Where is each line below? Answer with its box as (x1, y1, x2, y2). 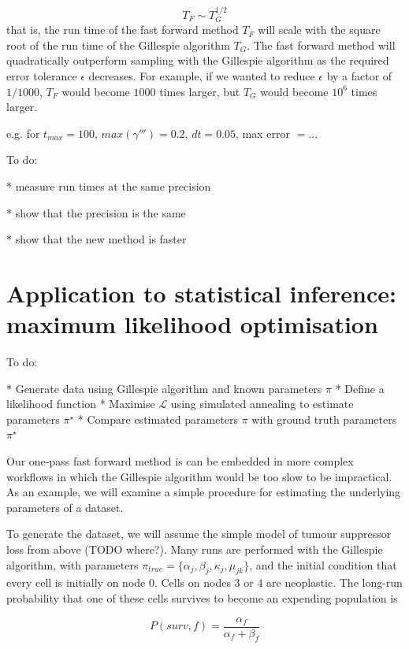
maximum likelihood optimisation (6, 308, 378, 340)
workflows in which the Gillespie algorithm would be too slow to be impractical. (6, 468, 392, 484)
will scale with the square (258, 21, 381, 38)
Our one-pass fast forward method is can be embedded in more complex (6, 453, 354, 469)
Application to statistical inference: (6, 276, 396, 309)
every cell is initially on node (6, 574, 146, 591)
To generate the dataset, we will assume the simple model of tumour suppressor (6, 525, 392, 542)
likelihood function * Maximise (6, 395, 155, 412)
